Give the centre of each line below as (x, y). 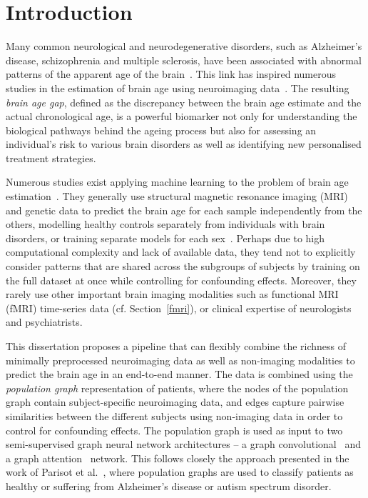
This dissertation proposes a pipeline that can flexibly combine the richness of (176, 346)
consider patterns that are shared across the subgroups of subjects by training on (183, 266)
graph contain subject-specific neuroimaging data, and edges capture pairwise (175, 402)
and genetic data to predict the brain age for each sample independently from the (184, 210)
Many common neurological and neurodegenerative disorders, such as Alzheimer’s (184, 46)
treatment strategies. (51, 158)
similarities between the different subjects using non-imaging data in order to (174, 415)
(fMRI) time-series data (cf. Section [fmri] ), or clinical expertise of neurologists (179, 308)
